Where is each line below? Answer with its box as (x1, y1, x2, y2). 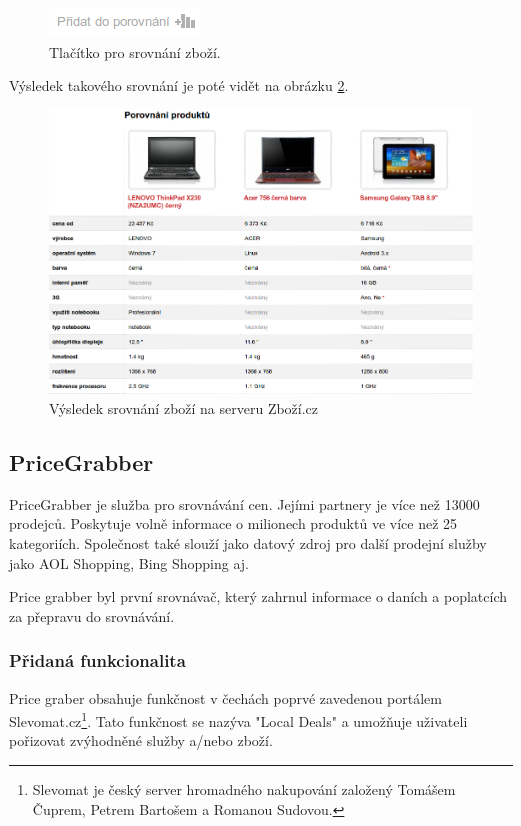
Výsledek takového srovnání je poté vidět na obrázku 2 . (9, 75, 349, 96)
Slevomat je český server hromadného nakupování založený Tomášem (32, 779, 456, 800)
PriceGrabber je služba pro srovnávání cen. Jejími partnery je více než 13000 (9, 493, 480, 514)
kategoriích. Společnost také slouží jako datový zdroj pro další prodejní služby (9, 533, 487, 554)
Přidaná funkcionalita (9, 648, 186, 673)
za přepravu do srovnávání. (9, 605, 175, 626)
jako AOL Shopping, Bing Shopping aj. (9, 552, 250, 573)
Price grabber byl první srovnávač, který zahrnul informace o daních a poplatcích (9, 586, 508, 607)
